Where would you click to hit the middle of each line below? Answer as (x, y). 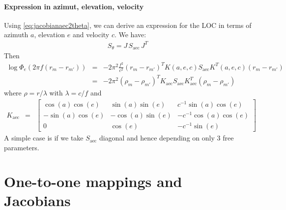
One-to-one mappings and (93, 181)
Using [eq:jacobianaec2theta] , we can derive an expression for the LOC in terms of (128, 25)
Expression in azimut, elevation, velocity (74, 6)
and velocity (91, 35)
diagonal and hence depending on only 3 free (166, 138)
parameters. (22, 147)
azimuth (16, 35)
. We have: (130, 35)
